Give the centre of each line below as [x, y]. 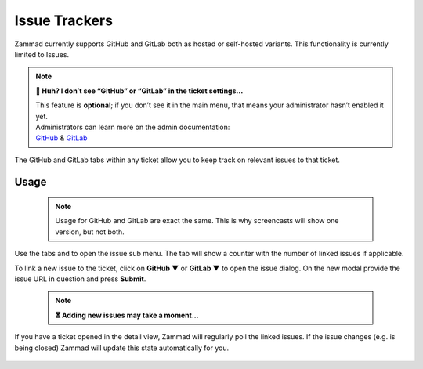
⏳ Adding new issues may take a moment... [127, 315]
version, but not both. [90, 232]
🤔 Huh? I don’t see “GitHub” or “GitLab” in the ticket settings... [139, 91]
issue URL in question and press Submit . [80, 279]
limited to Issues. [42, 54]
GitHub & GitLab [61, 138]
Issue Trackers [64, 20]
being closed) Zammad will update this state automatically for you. [122, 348]
